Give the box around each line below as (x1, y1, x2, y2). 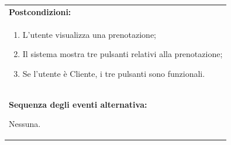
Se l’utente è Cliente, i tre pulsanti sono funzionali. (22, 67, 205, 79)
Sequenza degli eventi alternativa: (9, 98, 147, 110)
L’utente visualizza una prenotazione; (22, 28, 157, 40)
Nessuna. (9, 118, 41, 130)
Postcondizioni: (9, 5, 71, 17)
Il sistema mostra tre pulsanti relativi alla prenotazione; (22, 48, 223, 60)
